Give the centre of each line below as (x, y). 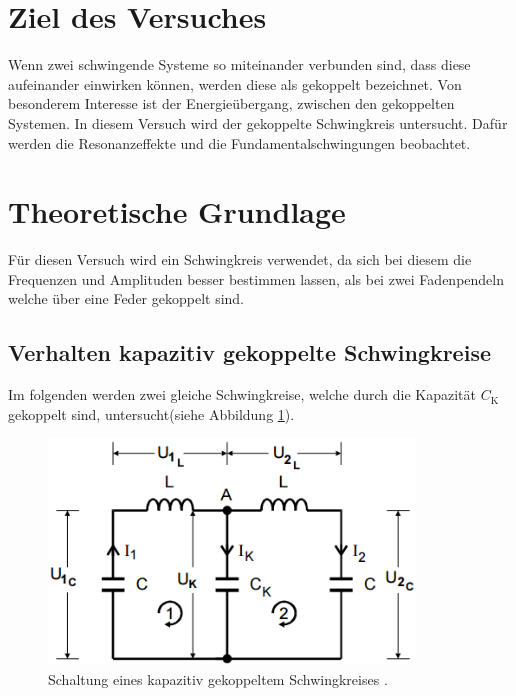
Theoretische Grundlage (177, 211)
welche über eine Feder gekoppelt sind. (126, 298)
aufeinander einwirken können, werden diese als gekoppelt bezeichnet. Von (235, 83)
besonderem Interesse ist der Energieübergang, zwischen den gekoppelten (231, 103)
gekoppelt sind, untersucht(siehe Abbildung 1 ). (151, 413)
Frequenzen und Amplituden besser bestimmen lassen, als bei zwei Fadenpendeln (256, 278)
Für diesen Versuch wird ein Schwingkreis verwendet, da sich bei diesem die (240, 259)
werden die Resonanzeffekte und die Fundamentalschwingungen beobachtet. (239, 142)
